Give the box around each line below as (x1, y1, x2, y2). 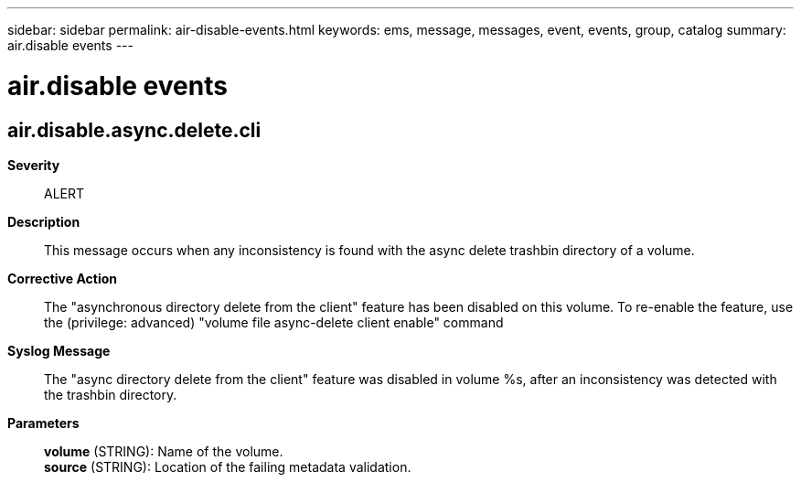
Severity (7, 156, 60, 173)
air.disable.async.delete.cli (7, 118, 262, 142)
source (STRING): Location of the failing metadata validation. (44, 458, 411, 475)
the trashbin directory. (44, 386, 177, 402)
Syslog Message (7, 342, 111, 359)
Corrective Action (7, 270, 117, 286)
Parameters (7, 414, 80, 431)
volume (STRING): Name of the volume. (44, 443, 283, 459)
